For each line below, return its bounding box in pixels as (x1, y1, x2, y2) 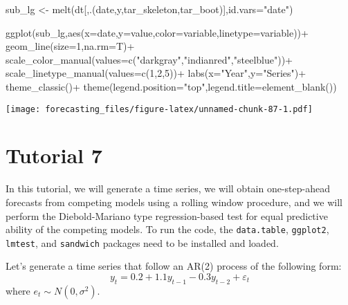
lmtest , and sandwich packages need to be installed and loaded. (6, 235, 279, 250)
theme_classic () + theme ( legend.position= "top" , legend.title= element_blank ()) (6, 79, 337, 93)
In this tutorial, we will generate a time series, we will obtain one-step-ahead (6, 181, 330, 196)
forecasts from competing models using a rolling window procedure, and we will (6, 194, 343, 209)
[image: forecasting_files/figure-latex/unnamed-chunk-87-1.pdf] (6, 104, 313, 114)
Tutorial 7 (6, 141, 102, 169)
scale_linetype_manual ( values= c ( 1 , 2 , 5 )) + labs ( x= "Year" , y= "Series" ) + (6, 66, 306, 80)
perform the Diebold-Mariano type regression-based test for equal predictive (6, 208, 328, 223)
